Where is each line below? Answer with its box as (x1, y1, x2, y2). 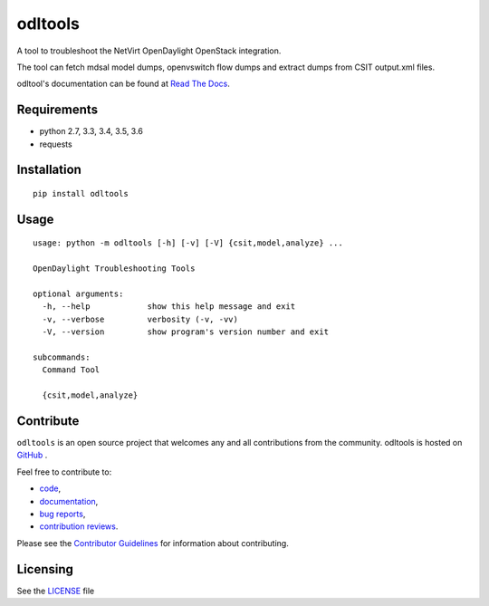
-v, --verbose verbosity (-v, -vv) (42, 313, 239, 324)
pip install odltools (33, 188, 129, 199)
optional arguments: (33, 289, 124, 299)
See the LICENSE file (16, 585, 95, 596)
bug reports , (39, 508, 86, 519)
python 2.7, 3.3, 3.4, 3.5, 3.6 (39, 126, 144, 137)
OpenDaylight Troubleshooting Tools (33, 264, 196, 274)
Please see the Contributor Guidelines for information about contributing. (16, 537, 289, 548)
